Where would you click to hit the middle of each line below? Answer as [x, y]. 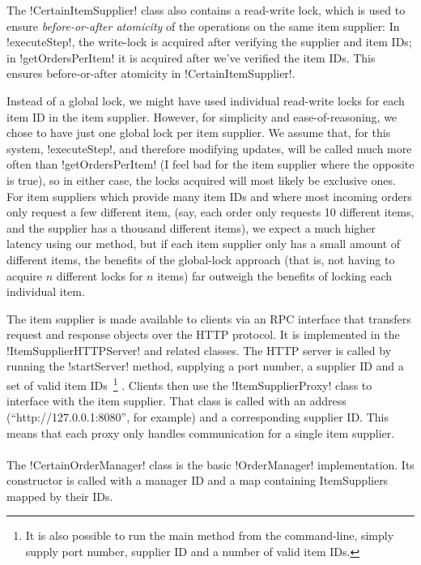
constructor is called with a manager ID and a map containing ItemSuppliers [198, 480]
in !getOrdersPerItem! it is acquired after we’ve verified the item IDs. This [191, 57]
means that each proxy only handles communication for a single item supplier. [201, 432]
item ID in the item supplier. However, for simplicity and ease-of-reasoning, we [202, 116]
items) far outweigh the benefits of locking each [275, 275]
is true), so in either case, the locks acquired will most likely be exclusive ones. [201, 180]
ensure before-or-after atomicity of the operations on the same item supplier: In [203, 26]
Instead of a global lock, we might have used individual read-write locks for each [206, 100]
